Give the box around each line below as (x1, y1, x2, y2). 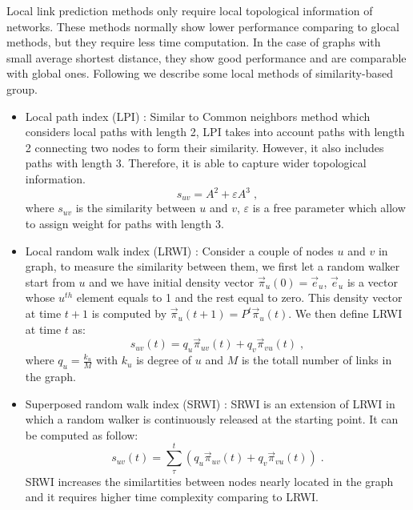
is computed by (91, 305, 167, 322)
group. (6, 80, 38, 97)
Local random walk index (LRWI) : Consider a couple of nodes (25, 242, 334, 259)
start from (25, 273, 75, 290)
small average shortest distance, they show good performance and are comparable (6, 49, 407, 66)
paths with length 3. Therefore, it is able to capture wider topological (25, 155, 367, 171)
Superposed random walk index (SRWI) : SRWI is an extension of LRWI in (25, 395, 395, 412)
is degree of (136, 351, 192, 368)
